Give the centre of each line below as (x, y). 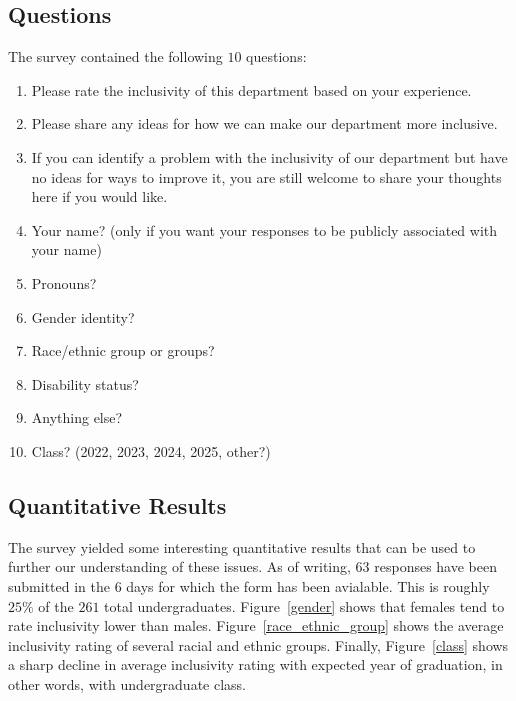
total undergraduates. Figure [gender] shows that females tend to (304, 605)
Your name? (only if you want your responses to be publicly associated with (264, 229)
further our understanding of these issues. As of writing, (179, 566)
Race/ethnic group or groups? (123, 350)
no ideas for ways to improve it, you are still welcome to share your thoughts (266, 176)
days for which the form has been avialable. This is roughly (308, 585)
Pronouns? (64, 282)
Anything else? (77, 417)
